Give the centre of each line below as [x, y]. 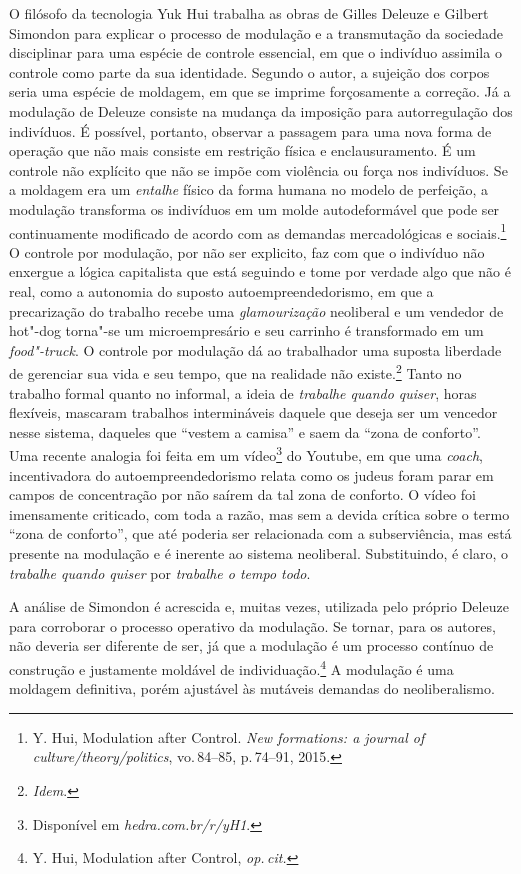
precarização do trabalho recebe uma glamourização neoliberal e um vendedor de [256, 310]
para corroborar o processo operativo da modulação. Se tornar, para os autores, [252, 625]
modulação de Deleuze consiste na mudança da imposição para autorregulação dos [261, 110]
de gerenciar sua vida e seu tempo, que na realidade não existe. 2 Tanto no [235, 371]
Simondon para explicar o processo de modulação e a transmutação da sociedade [256, 32]
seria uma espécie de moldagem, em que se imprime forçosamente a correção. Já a [260, 91]
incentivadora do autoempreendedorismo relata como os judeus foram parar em [251, 474]
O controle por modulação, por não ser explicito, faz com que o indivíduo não [247, 251]
